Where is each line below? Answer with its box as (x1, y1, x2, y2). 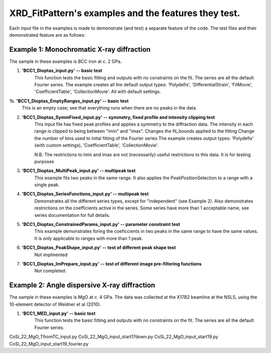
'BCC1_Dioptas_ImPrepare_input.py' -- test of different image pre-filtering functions (22, 261, 202, 267)
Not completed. (34, 268, 67, 274)
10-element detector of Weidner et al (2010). (9, 301, 101, 307)
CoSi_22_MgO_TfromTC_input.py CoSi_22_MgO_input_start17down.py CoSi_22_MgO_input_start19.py (9, 334, 218, 340)
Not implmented (34, 252, 68, 258)
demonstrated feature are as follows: (9, 32, 85, 38)
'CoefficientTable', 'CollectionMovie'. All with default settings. (34, 88, 161, 95)
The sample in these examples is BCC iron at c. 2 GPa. (9, 58, 122, 64)
